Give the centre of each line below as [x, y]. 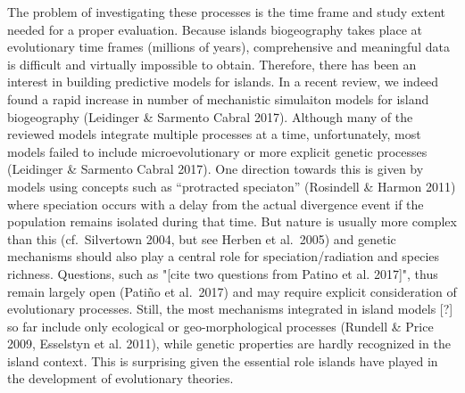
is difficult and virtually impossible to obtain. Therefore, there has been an [212, 64]
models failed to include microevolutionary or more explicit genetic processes [217, 151]
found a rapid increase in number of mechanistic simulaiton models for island [218, 98]
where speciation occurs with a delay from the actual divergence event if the [216, 204]
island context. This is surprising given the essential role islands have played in [223, 360]
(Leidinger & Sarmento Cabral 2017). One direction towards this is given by [216, 169]
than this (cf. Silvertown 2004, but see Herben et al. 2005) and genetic [202, 238]
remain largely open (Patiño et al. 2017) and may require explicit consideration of [232, 291]
